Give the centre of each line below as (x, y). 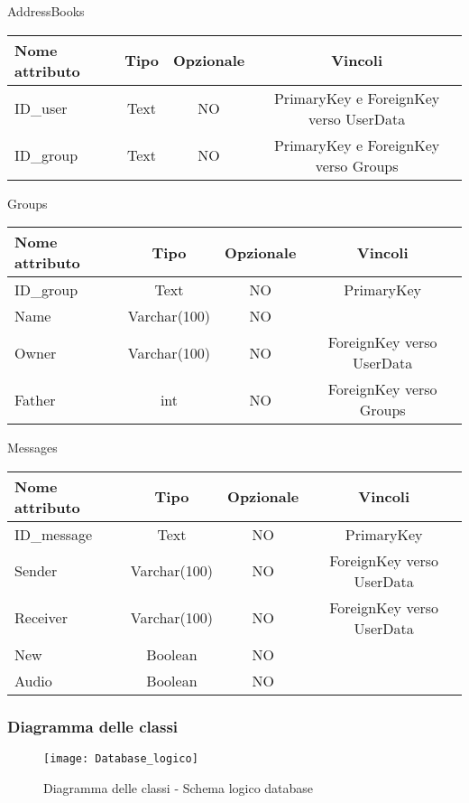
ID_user (41, 108)
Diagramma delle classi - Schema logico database (179, 787)
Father (35, 399)
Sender (36, 571)
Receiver (41, 618)
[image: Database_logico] (121, 759)
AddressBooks (46, 11)
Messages (32, 448)
